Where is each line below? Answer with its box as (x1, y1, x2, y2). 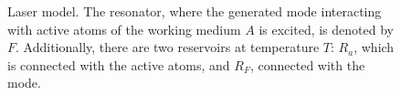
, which (354, 37, 395, 57)
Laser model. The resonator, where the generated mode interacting (7, 2, 382, 20)
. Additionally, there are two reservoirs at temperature (16, 37, 320, 57)
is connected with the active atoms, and (7, 55, 230, 74)
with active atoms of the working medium (7, 19, 241, 38)
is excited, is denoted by (259, 19, 394, 38)
